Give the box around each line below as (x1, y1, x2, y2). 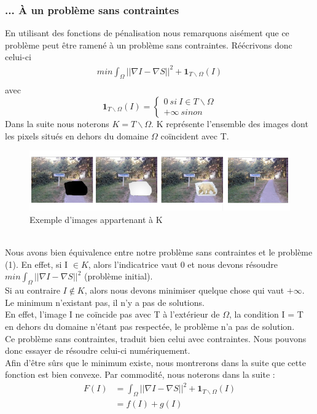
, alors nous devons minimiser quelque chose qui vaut (84, 284, 284, 297)
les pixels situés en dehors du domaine (5, 129, 149, 142)
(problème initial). (84, 270, 153, 283)
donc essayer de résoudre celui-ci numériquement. (5, 344, 190, 357)
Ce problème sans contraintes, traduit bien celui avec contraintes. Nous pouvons (5, 332, 307, 345)
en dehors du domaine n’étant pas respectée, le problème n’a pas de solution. (5, 319, 295, 332)
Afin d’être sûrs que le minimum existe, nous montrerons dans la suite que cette (5, 356, 306, 369)
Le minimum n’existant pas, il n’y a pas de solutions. (5, 295, 205, 308)
